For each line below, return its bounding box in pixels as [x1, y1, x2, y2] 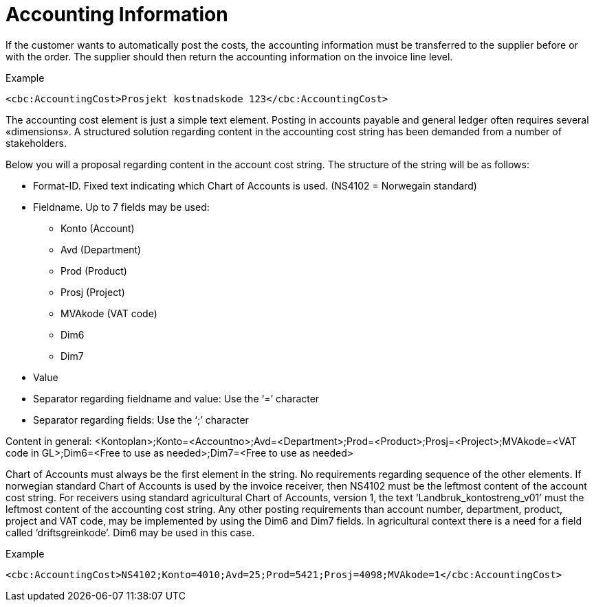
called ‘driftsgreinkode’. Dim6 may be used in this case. [5, 526, 255, 538]
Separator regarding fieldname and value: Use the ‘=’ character [33, 392, 320, 404]
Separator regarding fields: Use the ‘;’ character [33, 413, 249, 426]
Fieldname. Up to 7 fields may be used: [33, 201, 210, 213]
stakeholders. [5, 137, 67, 149]
